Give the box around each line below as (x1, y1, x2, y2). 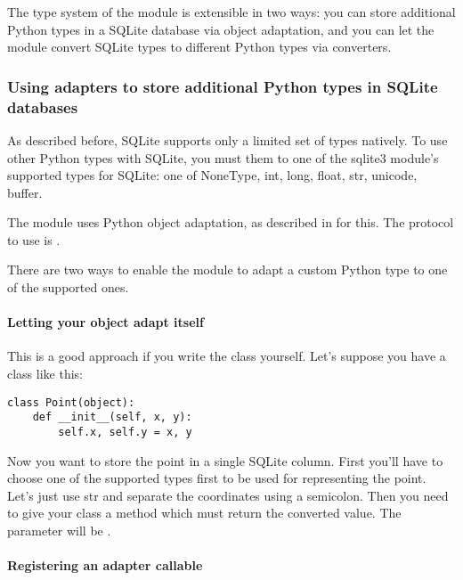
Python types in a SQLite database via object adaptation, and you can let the (7, 20, 435, 38)
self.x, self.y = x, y (58, 425, 192, 438)
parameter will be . (7, 521, 111, 539)
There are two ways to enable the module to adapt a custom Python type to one (7, 260, 448, 279)
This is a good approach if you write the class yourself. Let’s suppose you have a (7, 347, 446, 365)
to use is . (7, 230, 61, 249)
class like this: (7, 364, 83, 383)
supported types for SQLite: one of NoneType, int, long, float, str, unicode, (7, 166, 418, 184)
